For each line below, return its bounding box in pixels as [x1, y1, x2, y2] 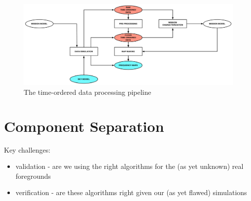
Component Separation [4, 116, 164, 136]
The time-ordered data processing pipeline [24, 86, 151, 97]
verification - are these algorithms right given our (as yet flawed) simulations [15, 187, 247, 198]
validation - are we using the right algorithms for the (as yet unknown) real [15, 161, 244, 171]
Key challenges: [4, 144, 51, 155]
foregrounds [15, 170, 51, 181]
